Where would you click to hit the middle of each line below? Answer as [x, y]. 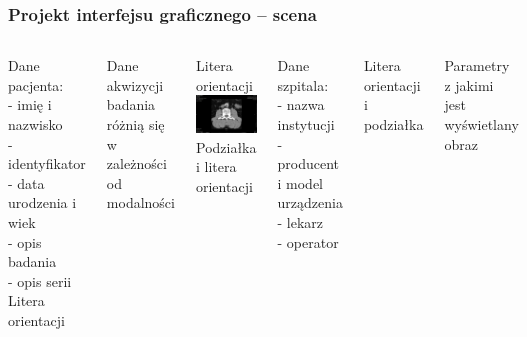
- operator [308, 241]
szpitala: [303, 84]
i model [300, 182]
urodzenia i [42, 202]
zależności [136, 163]
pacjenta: [36, 84]
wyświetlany [481, 124]
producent [308, 163]
